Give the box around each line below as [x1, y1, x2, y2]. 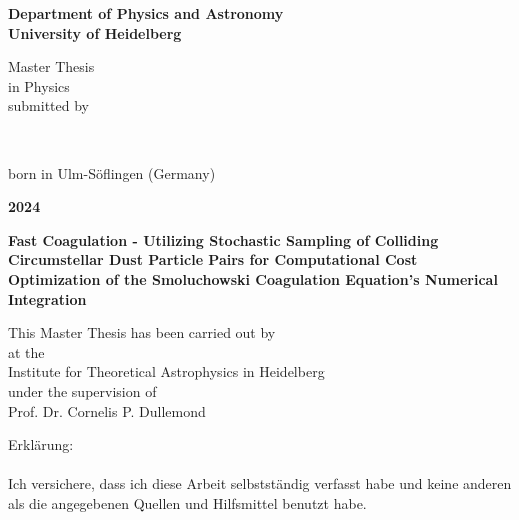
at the [8, 341, 45, 362]
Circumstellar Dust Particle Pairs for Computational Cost [8, 249, 418, 270]
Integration [8, 288, 87, 309]
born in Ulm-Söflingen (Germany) [8, 162, 216, 183]
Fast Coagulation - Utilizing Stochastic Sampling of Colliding [8, 229, 439, 250]
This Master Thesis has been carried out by [8, 322, 276, 343]
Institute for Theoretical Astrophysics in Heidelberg [8, 361, 325, 382]
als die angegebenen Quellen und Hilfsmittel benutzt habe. [8, 492, 367, 513]
